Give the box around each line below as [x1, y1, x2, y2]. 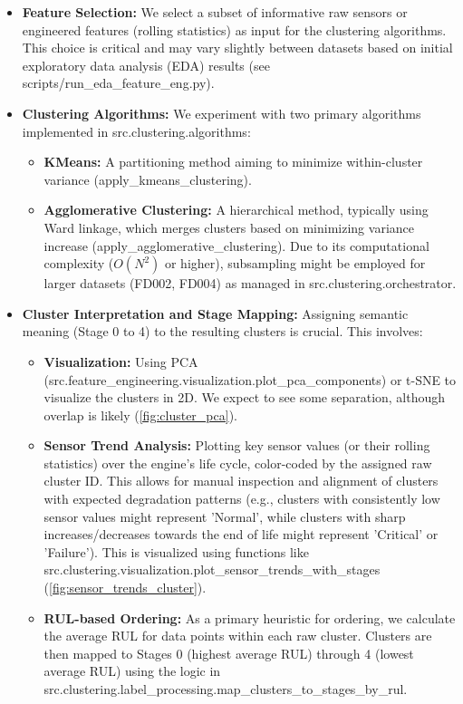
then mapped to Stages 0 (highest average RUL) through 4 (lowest [43, 643, 414, 662]
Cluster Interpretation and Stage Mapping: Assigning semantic [22, 304, 409, 323]
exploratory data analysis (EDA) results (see [22, 55, 270, 74]
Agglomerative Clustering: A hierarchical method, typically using [43, 200, 429, 219]
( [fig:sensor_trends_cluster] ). [43, 578, 207, 597]
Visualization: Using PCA [43, 352, 198, 371]
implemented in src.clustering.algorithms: [22, 121, 251, 140]
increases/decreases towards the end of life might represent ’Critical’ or [43, 525, 439, 544]
